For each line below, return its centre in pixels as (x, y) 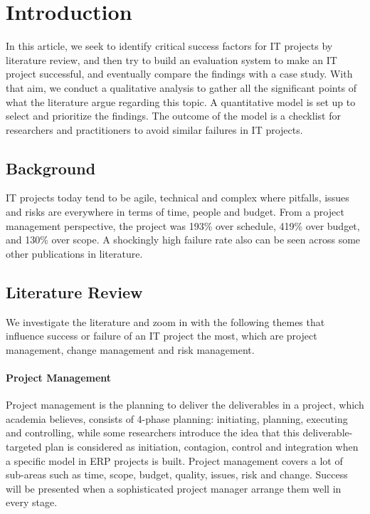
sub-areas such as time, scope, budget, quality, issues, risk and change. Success (177, 474)
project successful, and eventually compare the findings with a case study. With (179, 74)
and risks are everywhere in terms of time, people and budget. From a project (175, 212)
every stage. (32, 502)
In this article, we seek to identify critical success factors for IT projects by (169, 46)
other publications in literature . (74, 253)
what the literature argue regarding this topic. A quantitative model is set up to (181, 101)
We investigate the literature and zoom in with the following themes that (165, 321)
